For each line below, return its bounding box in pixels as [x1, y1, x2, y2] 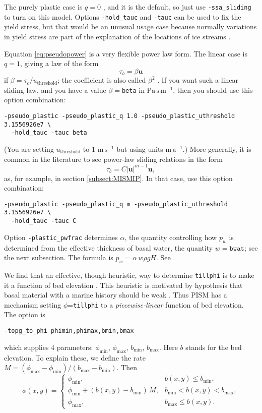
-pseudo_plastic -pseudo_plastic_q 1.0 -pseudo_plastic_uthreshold [4, 112, 235, 120]
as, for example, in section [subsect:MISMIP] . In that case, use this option [4, 172, 233, 183]
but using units [116, 143, 163, 154]
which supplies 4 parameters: [4, 341, 93, 352]
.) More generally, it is [182, 143, 251, 154]
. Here [159, 341, 178, 352]
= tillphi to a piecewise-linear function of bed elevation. [68, 299, 244, 310]
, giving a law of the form [20, 58, 99, 69]
